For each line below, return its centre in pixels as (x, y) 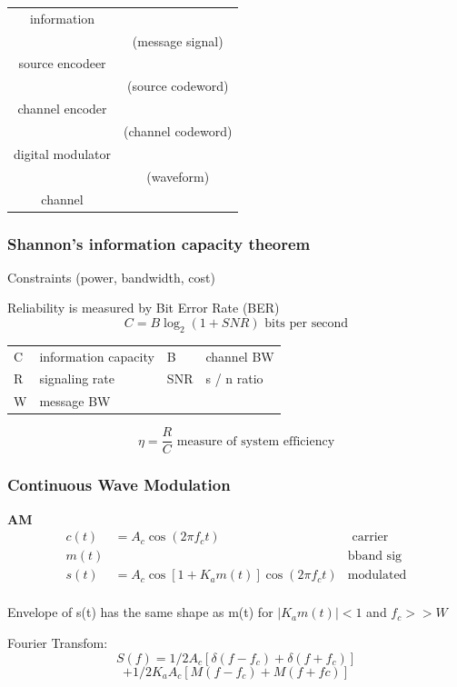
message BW (75, 401)
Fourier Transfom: (58, 642)
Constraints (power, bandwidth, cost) (111, 277)
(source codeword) (178, 86)
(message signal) (178, 40)
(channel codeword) (178, 130)
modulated (377, 576)
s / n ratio (234, 378)
